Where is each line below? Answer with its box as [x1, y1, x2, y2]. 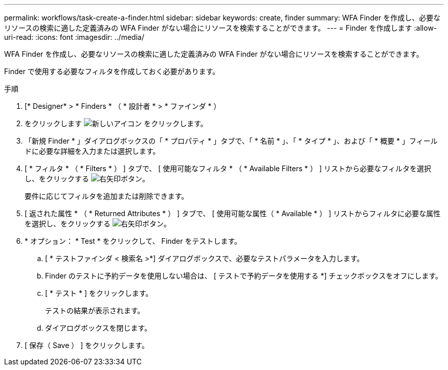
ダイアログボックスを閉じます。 [45, 323, 152, 332]
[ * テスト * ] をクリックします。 [45, 289, 153, 297]
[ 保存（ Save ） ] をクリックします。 [25, 341, 149, 350]
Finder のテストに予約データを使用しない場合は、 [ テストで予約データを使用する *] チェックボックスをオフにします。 [45, 271, 443, 280]
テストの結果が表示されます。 [45, 306, 145, 315]
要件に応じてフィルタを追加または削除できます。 [25, 192, 189, 200]
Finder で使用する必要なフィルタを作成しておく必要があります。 [4, 67, 220, 76]
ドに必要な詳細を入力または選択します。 [25, 147, 160, 155]
